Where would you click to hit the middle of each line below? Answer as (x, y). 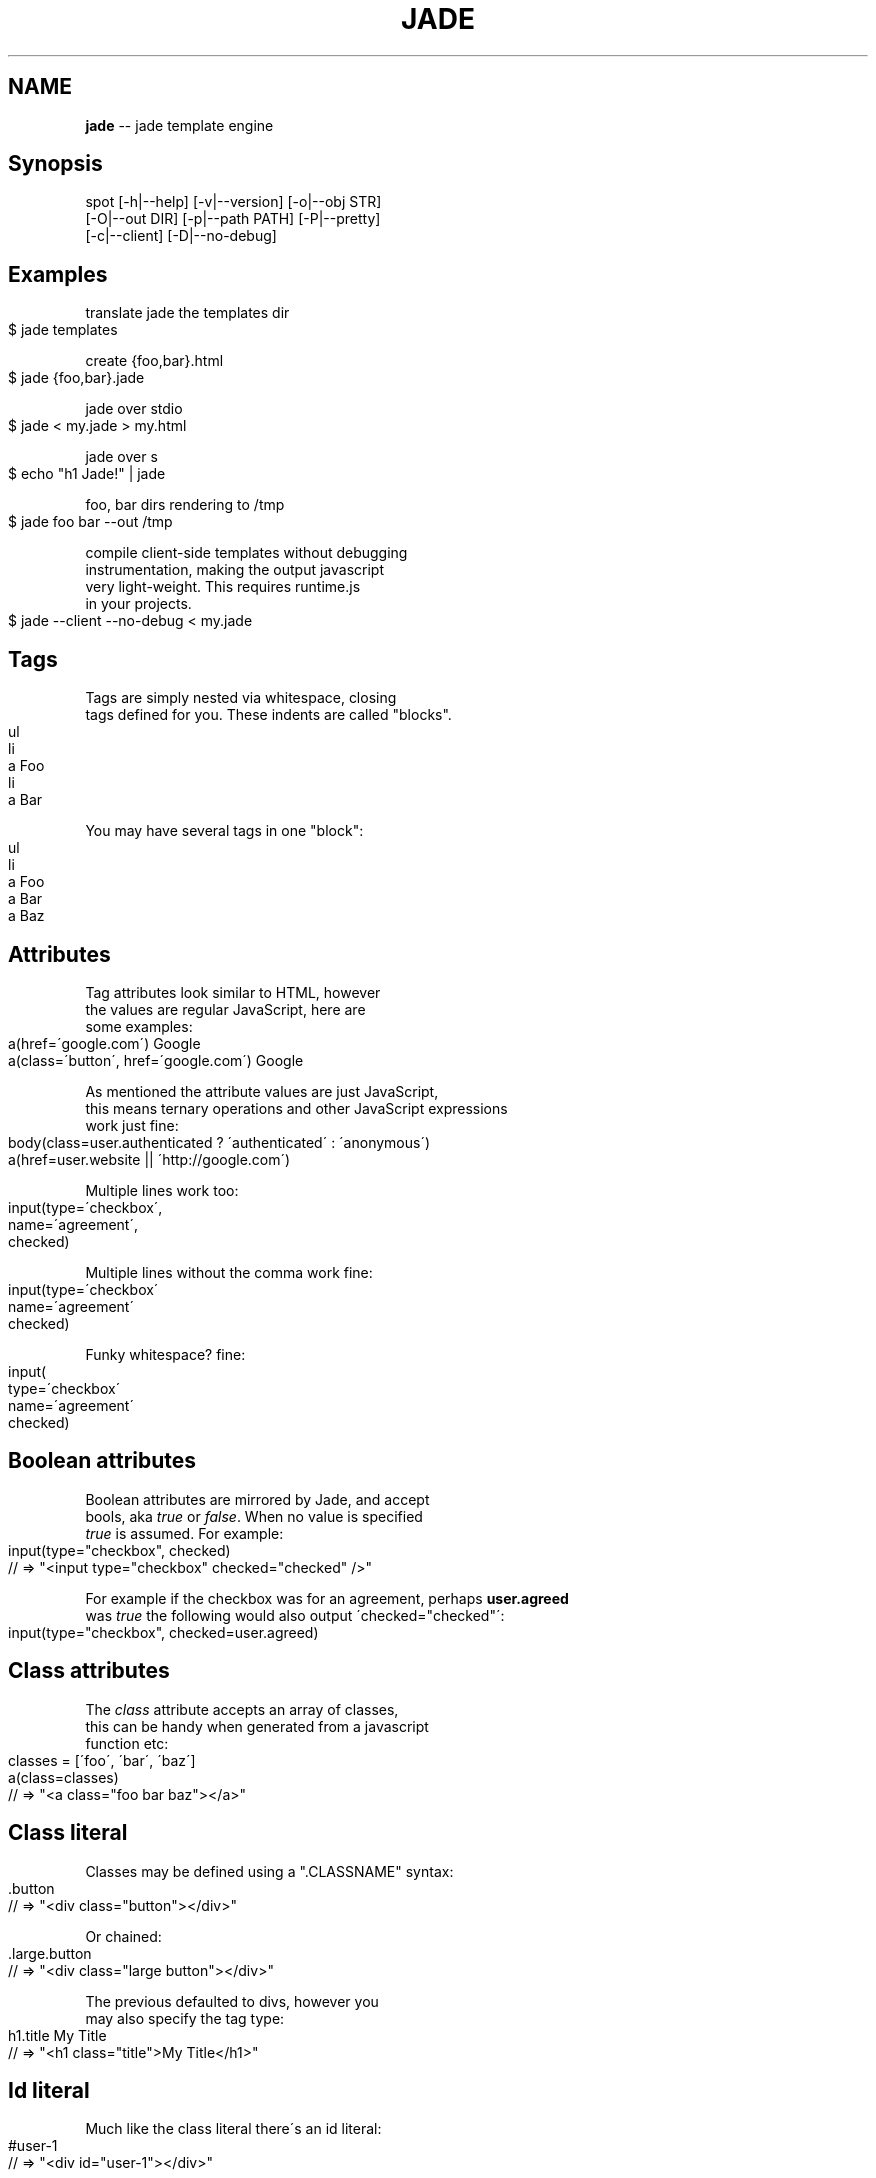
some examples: (139, 1026)
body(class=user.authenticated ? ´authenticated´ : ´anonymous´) (219, 1142)
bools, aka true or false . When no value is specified (254, 1516)
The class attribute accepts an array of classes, (242, 1709)
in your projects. (138, 604)
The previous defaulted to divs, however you (232, 2001)
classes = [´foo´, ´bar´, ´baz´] (102, 1760)
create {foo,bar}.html (154, 361)
